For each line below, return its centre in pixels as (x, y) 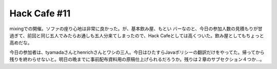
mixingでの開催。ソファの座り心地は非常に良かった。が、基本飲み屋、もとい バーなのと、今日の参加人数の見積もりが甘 (136, 29)
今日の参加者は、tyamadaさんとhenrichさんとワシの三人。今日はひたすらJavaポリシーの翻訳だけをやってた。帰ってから (137, 52)
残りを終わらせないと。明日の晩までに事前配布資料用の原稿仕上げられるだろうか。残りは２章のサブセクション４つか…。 (137, 59)
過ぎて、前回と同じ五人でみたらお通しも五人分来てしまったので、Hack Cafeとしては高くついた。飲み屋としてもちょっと (137, 35)
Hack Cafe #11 (40, 13)
